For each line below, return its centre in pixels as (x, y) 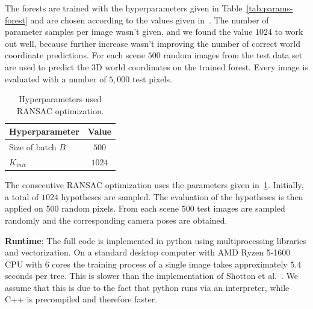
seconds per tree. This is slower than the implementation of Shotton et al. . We (151, 276)
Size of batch (33, 147)
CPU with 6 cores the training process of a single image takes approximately (146, 264)
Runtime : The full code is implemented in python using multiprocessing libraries (156, 240)
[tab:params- (270, 8)
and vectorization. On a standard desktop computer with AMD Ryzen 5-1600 (148, 252)
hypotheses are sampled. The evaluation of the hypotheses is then (182, 196)
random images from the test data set (233, 55)
